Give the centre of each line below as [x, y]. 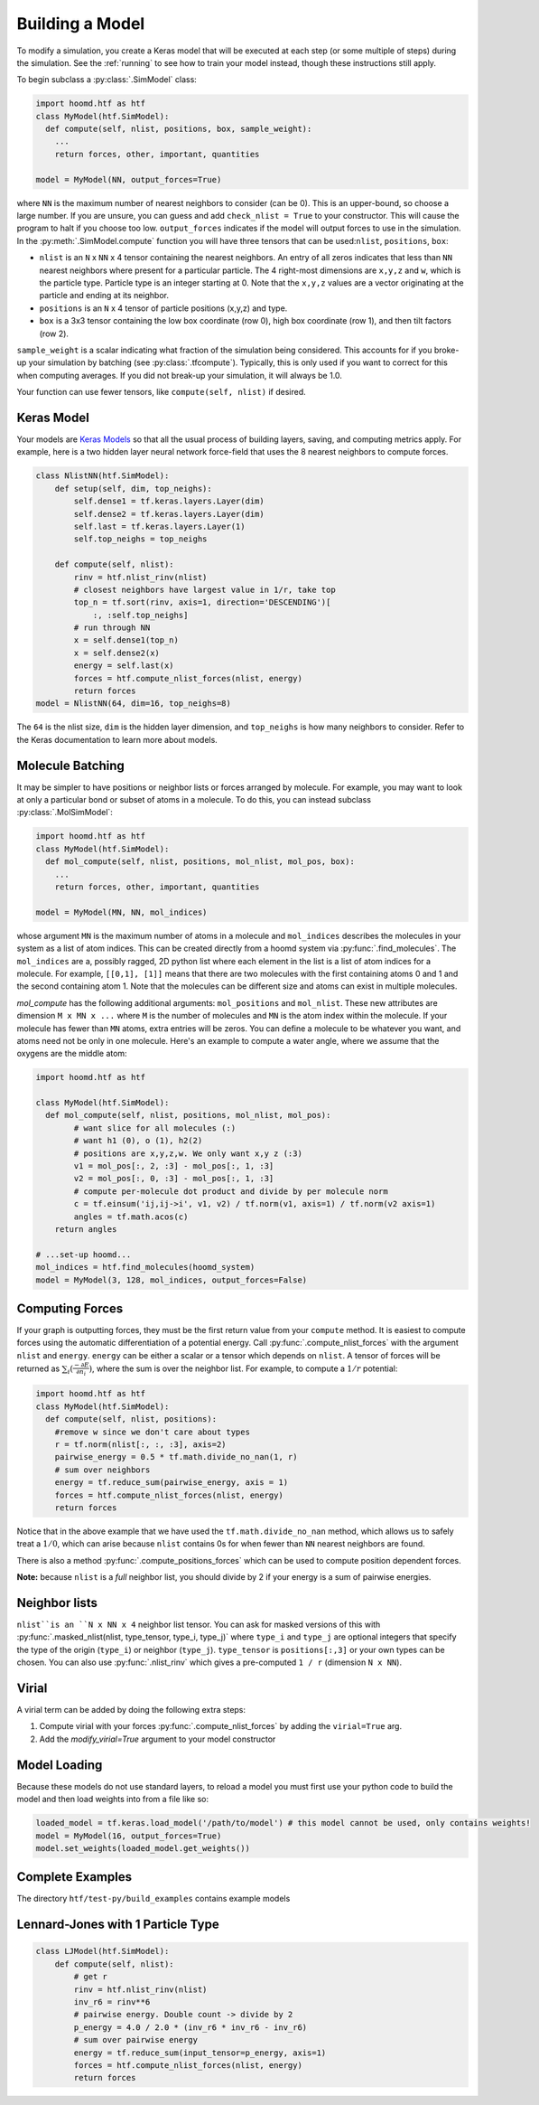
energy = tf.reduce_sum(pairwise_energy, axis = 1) [172, 1483]
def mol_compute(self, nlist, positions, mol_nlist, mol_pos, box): [200, 862]
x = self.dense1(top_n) [126, 640]
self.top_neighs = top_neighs [140, 539]
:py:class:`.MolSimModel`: [65, 813]
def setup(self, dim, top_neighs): [133, 489]
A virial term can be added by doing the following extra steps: [131, 1710]
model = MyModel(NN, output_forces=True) [129, 179]
